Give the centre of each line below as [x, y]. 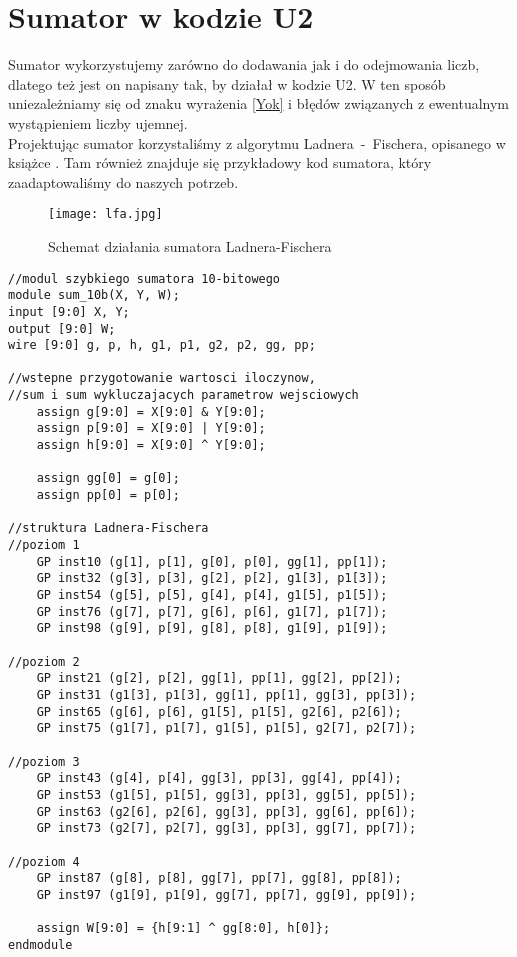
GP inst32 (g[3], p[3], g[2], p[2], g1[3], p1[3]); [212, 578]
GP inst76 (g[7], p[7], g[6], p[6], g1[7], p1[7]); [212, 611]
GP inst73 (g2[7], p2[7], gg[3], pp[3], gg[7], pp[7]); [226, 828]
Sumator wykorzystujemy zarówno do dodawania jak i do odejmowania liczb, [244, 64]
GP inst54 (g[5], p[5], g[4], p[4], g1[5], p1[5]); [212, 595]
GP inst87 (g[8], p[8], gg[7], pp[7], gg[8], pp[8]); [219, 878]
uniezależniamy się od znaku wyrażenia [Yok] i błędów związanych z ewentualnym [259, 103]
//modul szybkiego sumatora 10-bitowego [144, 278]
